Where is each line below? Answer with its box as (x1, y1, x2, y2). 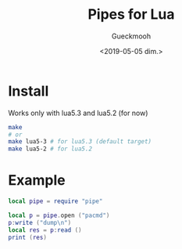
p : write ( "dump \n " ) (8, 218, 72, 226)
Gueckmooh (112, 31, 151, 41)
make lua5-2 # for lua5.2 (8, 145, 92, 153)
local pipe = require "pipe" (8, 197, 103, 205)
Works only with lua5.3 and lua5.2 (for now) (8, 108, 148, 117)
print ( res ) (8, 233, 47, 241)
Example (8, 171, 66, 189)
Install (8, 82, 49, 99)
